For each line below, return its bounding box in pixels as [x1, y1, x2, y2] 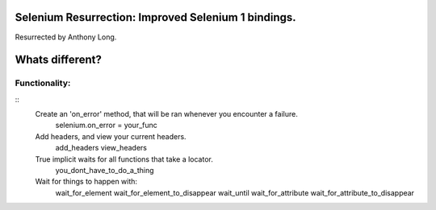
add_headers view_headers [55, 143, 147, 153]
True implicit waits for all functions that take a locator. [35, 154, 213, 164]
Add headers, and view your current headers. [35, 131, 187, 141]
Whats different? [15, 53, 103, 67]
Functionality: [15, 77, 71, 89]
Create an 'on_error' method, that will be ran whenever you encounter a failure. [35, 109, 298, 119]
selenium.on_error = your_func [55, 121, 157, 130]
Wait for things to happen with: [35, 177, 137, 187]
